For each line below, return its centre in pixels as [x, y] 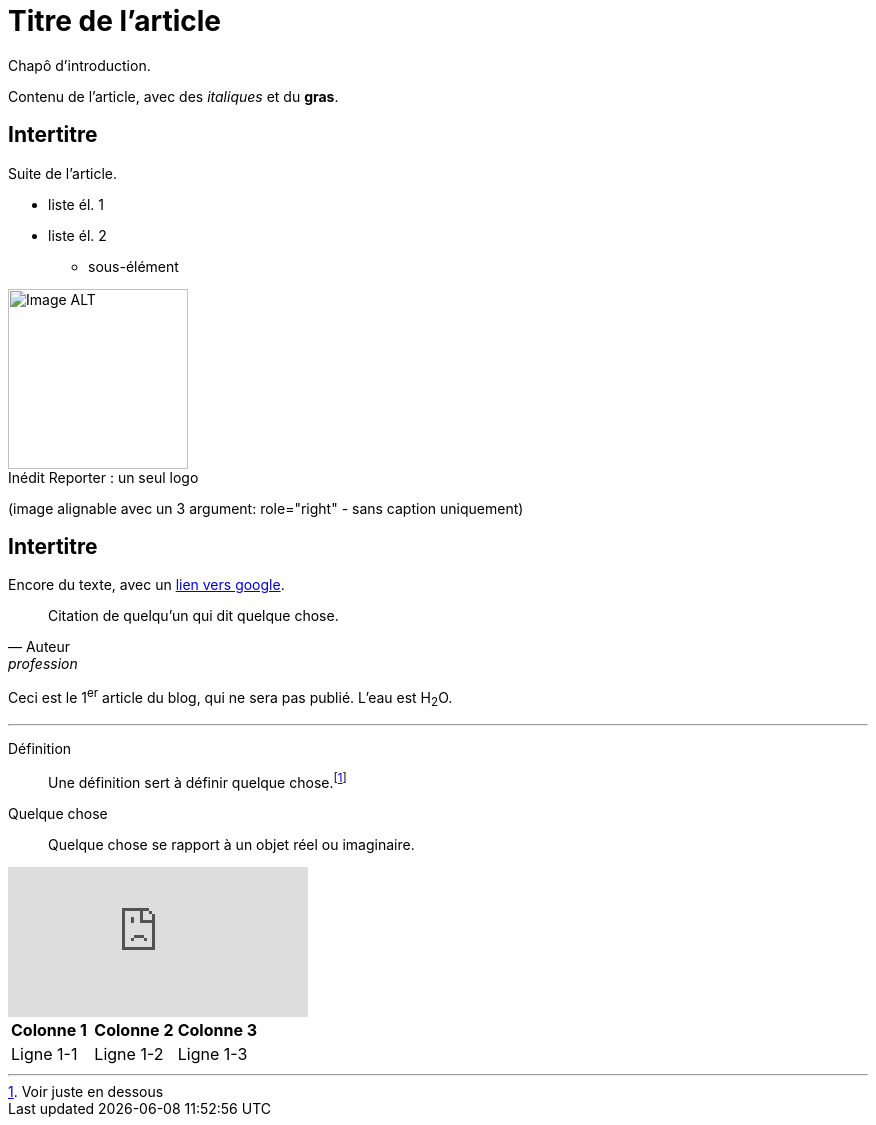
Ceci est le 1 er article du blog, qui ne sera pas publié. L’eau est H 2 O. [230, 698]
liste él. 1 [76, 204]
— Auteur [39, 647]
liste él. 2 [77, 235]
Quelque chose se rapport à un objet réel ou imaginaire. [231, 844]
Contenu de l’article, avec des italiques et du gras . [173, 96]
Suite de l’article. [63, 173]
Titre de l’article [115, 21]
